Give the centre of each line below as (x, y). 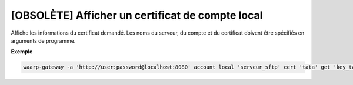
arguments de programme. (43, 40)
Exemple (22, 52)
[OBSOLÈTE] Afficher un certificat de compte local (137, 15)
